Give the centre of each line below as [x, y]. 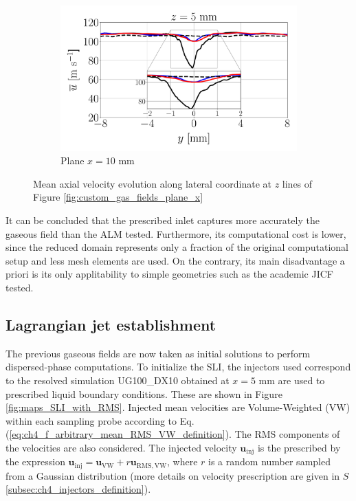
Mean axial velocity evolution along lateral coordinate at [152, 183]
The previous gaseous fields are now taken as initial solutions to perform [158, 353]
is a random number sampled [269, 461]
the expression [35, 461]
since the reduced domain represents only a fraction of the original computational [177, 247]
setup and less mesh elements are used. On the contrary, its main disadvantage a [175, 260]
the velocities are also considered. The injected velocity [121, 447]
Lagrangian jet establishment [111, 324]
